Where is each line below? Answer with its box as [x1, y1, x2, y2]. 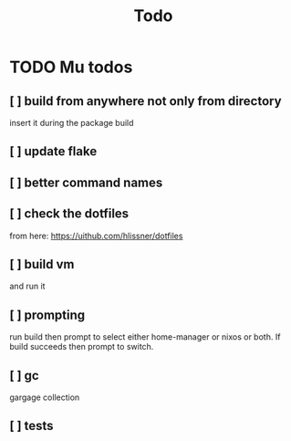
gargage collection [9, 392, 80, 403]
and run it [9, 280, 46, 292]
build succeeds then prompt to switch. [9, 341, 154, 352]
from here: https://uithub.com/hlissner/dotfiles [9, 230, 183, 241]
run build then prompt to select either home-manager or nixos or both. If [9, 331, 281, 342]
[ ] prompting [9, 307, 86, 322]
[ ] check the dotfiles [9, 206, 130, 222]
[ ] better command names [9, 174, 163, 190]
